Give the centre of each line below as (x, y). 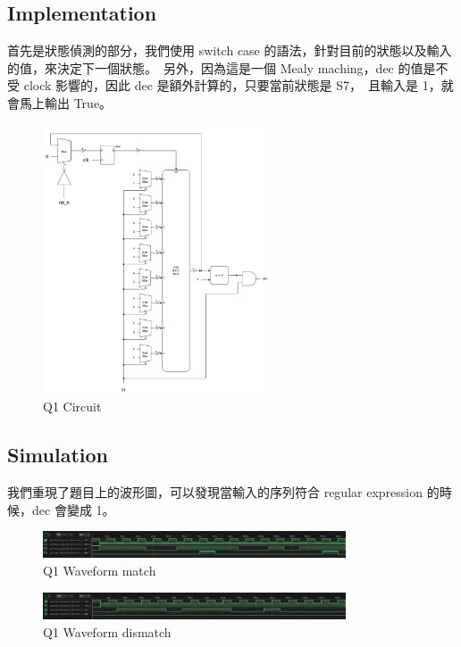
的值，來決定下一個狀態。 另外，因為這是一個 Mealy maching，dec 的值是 (222, 67)
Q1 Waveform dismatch (107, 631)
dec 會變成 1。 (73, 509)
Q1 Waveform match (100, 571)
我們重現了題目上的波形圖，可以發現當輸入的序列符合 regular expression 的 (223, 492)
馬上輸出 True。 (66, 102)
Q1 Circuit (72, 406)
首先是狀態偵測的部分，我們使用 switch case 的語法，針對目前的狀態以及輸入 (230, 50)
